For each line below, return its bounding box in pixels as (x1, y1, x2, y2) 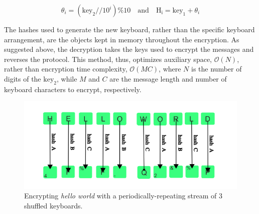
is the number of (191, 63, 242, 74)
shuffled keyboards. (24, 200, 83, 210)
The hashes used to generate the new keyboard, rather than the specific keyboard (4, 24, 255, 34)
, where (159, 63, 181, 74)
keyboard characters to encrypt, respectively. (4, 84, 142, 94)
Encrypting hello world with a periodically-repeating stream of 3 (24, 190, 223, 201)
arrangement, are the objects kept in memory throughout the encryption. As (4, 34, 239, 44)
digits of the (4, 73, 41, 84)
